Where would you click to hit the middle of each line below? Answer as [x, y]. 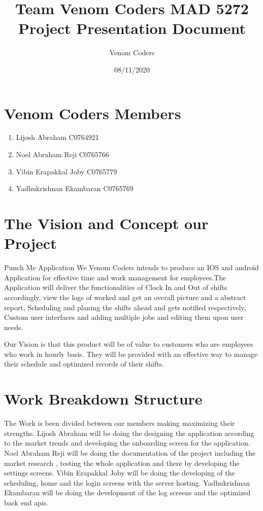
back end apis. [26, 502]
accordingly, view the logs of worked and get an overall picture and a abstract [125, 297]
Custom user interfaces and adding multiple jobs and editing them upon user [124, 317]
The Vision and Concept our [106, 223]
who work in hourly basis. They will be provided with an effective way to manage [131, 354]
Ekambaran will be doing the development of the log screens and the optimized [127, 492]
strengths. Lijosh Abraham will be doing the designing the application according [129, 433]
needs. [14, 327]
